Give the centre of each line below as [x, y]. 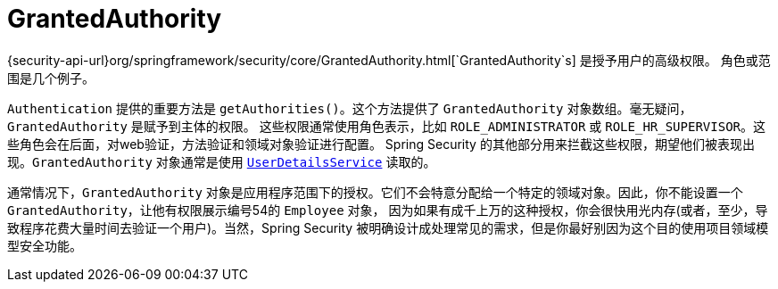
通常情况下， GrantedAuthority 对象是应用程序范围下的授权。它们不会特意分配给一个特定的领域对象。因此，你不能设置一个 [375, 192]
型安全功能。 [45, 245]
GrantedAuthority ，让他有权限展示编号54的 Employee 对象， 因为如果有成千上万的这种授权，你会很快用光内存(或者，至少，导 [388, 210]
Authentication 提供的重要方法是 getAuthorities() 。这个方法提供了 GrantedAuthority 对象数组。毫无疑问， [350, 108]
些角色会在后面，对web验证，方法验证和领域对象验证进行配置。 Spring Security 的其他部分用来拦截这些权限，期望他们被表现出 [381, 144]
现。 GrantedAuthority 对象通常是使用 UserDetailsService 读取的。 [222, 161]
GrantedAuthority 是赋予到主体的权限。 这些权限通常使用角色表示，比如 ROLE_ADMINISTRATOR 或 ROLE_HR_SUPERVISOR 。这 [386, 126]
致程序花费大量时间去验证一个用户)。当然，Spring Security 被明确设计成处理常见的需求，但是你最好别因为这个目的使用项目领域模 [388, 227]
